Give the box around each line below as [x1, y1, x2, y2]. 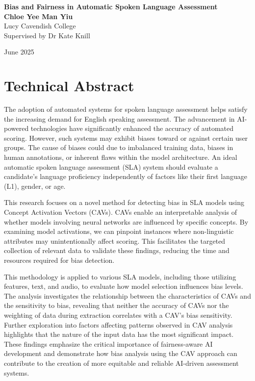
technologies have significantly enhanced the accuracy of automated [30, 123, 234, 133]
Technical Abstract [4, 76, 134, 96]
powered [4, 123, 29, 133]
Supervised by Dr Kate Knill [4, 30, 90, 40]
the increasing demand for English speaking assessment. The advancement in [4, 113, 235, 124]
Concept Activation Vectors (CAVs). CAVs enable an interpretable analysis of [4, 207, 237, 217]
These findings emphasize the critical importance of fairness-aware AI [4, 338, 213, 349]
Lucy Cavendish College [4, 21, 76, 31]
